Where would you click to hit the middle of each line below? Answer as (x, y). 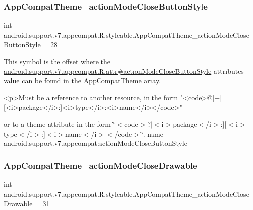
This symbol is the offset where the (57, 61)
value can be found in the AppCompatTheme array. (83, 81)
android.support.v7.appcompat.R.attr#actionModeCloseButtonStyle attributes (124, 71)
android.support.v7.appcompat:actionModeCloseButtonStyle (96, 143)
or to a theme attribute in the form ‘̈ (60, 123)
